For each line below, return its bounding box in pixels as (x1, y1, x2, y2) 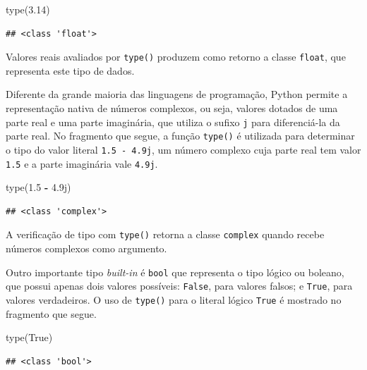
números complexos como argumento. (6, 241, 167, 256)
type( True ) (6, 330, 53, 345)
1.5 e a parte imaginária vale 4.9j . (6, 156, 158, 171)
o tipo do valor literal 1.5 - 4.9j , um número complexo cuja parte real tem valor (6, 142, 361, 156)
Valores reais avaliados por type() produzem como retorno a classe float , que (6, 49, 346, 64)
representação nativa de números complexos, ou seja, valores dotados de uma (6, 101, 338, 116)
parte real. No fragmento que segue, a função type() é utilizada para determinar (6, 128, 355, 143)
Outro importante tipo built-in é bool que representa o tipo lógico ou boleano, (6, 264, 344, 279)
